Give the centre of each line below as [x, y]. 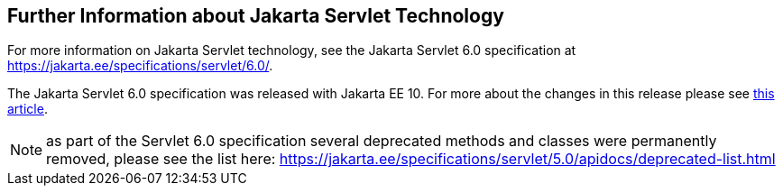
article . [28, 109]
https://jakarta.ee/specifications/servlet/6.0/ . [140, 66]
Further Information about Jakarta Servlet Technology [256, 16]
